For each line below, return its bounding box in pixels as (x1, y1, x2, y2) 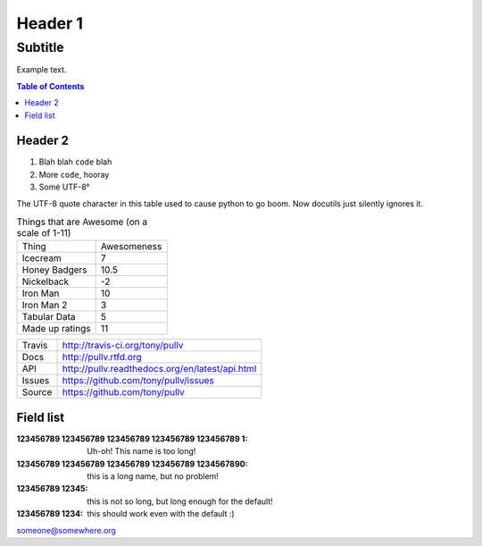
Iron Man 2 (21, 299, 68, 312)
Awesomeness (100, 240, 162, 253)
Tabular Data (21, 311, 76, 323)
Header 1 (16, 13, 84, 33)
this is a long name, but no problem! (87, 471, 219, 482)
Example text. (16, 64, 67, 75)
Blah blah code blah (38, 156, 112, 167)
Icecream (21, 252, 62, 265)
